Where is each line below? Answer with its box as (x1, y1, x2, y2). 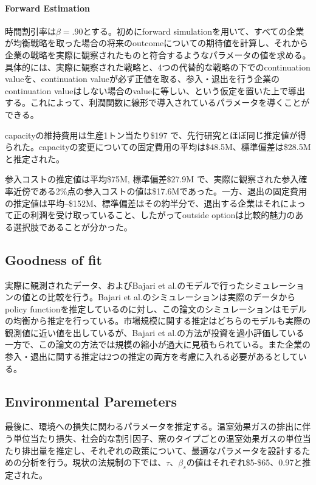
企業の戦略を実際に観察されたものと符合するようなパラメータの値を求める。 (5, 48, 311, 61)
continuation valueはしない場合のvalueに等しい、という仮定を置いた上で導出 (5, 84, 305, 97)
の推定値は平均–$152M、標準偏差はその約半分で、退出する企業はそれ (5, 196, 281, 209)
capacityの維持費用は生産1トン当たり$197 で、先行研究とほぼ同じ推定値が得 (5, 128, 306, 141)
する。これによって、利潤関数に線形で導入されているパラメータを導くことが (5, 96, 310, 109)
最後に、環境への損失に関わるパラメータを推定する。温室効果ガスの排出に (5, 420, 303, 433)
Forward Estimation (5, 1, 91, 14)
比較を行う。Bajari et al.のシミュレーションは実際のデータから (47, 291, 296, 303)
